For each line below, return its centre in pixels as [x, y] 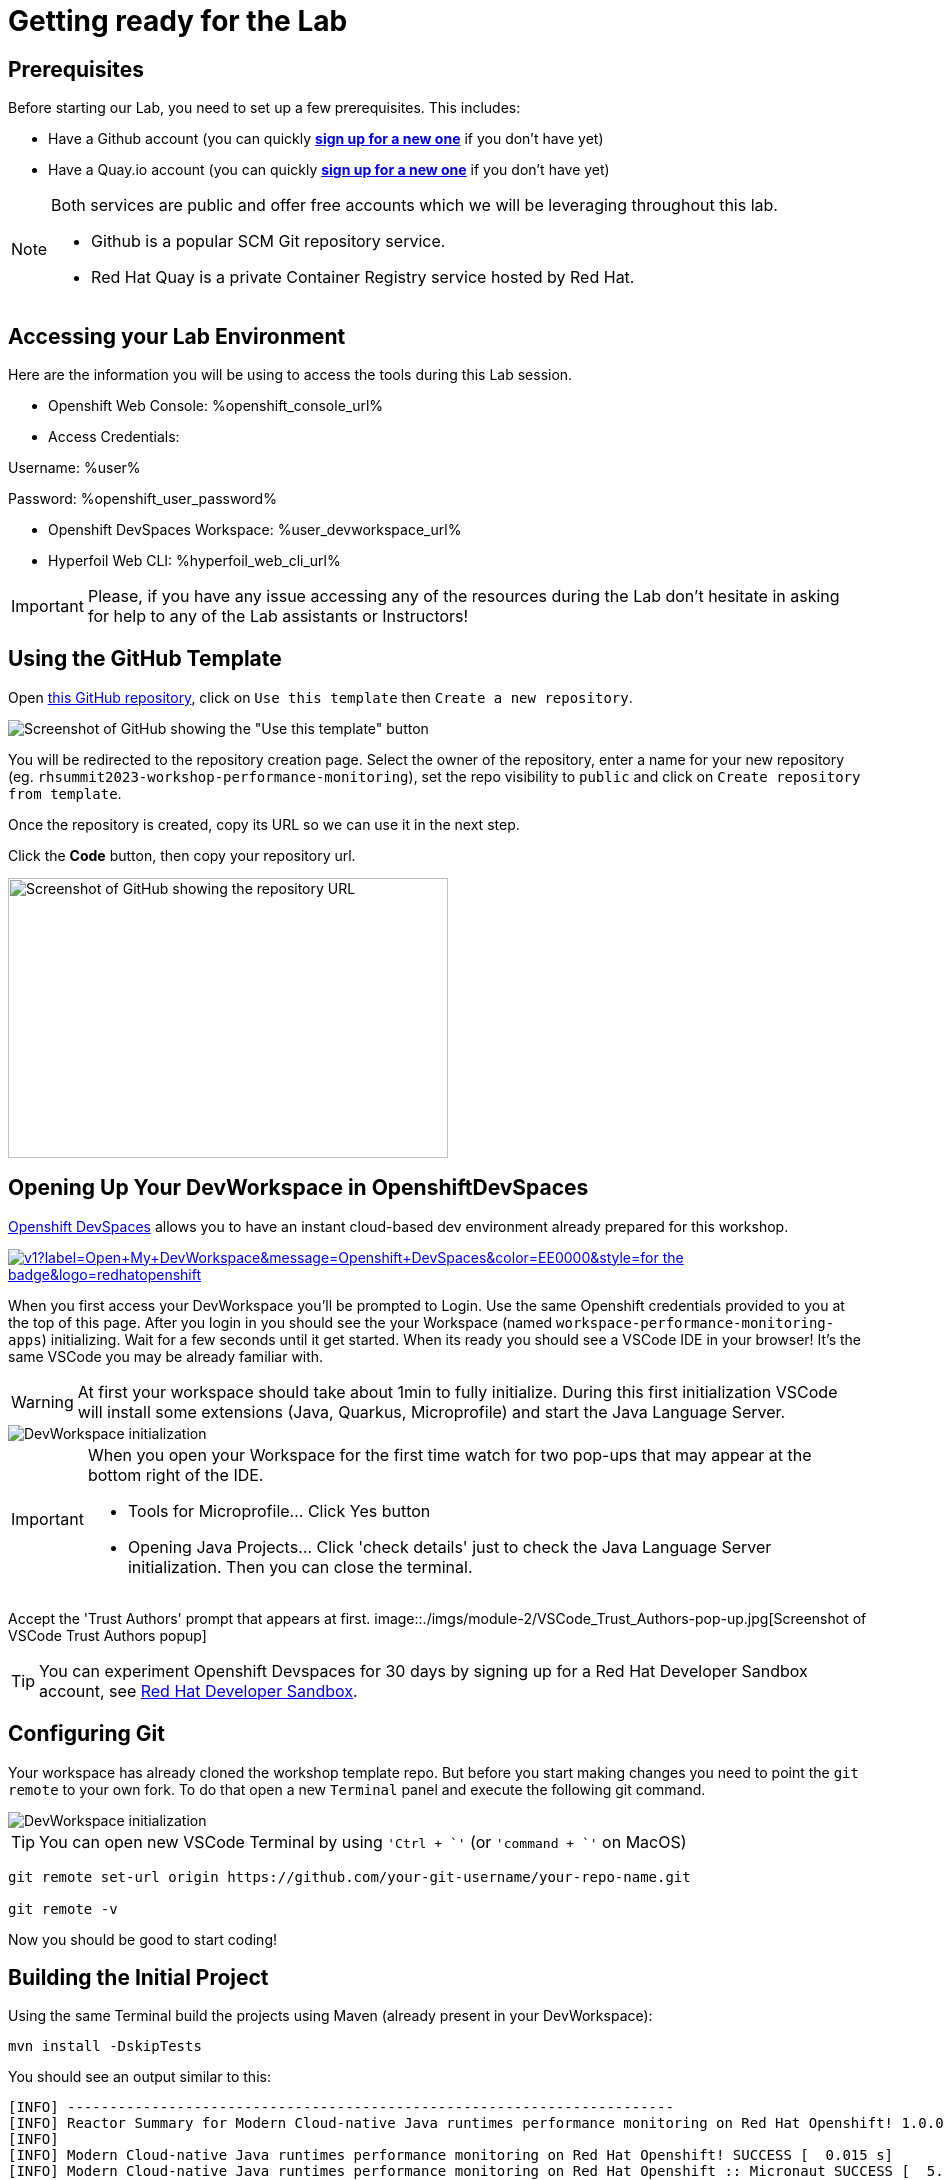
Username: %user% [74, 468]
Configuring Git [86, 1734]
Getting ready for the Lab [178, 21]
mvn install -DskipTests [105, 2046]
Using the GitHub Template [145, 659]
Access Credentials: [114, 437]
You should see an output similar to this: [139, 2077]
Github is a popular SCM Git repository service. [268, 241]
